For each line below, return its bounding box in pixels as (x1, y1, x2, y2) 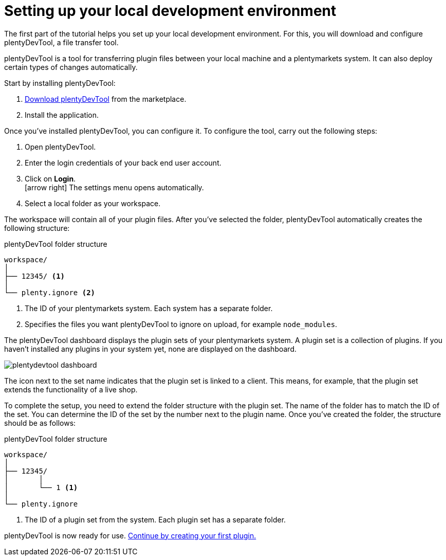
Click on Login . (25, 174, 76, 183)
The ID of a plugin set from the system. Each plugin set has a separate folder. (25, 515, 286, 524)
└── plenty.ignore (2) (4, 288, 96, 297)
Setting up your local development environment (4, 2, 337, 20)
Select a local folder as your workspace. (25, 198, 161, 208)
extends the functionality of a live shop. (4, 385, 138, 394)
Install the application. (25, 110, 99, 119)
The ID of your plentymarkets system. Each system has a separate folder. (25, 303, 273, 313)
